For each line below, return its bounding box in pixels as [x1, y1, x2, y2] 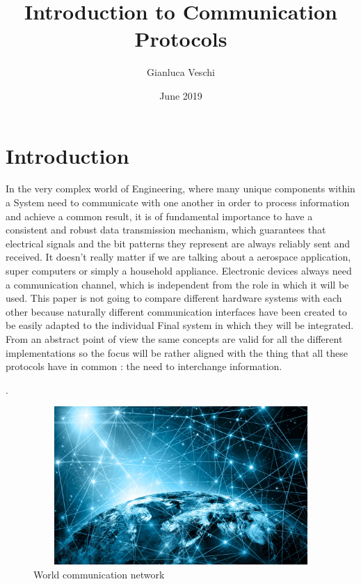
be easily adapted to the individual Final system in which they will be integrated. [6, 318, 354, 332]
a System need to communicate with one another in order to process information [6, 195, 350, 210]
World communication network [33, 567, 165, 581]
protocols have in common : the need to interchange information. [6, 359, 282, 374]
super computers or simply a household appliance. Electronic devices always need [6, 263, 352, 277]
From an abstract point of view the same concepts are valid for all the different [6, 331, 343, 346]
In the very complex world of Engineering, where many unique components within [6, 181, 355, 196]
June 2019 [159, 88, 202, 102]
